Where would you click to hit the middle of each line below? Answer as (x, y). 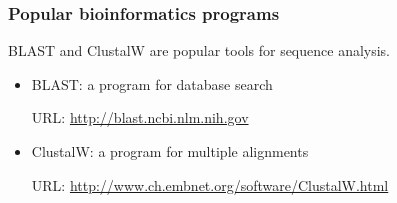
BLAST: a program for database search (152, 83)
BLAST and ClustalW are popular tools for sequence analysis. (199, 50)
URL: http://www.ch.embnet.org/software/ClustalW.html (210, 184)
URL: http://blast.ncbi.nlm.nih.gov (140, 117)
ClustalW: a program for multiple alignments (170, 151)
